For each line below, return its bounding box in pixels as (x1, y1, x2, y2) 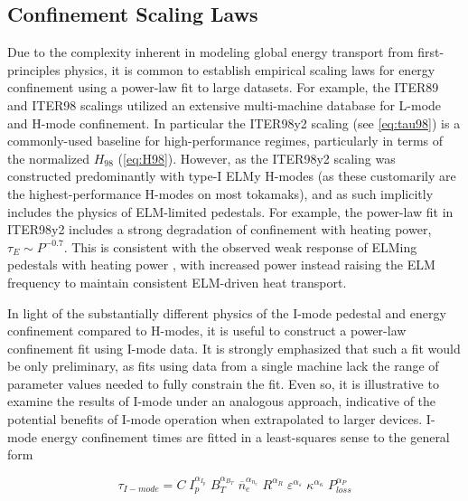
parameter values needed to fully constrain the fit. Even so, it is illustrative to (7, 373, 439, 392)
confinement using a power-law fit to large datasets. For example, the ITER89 (7, 78, 439, 97)
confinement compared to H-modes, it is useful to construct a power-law (7, 321, 407, 340)
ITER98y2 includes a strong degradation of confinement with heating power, (7, 220, 432, 239)
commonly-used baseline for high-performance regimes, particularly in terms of (7, 131, 444, 150)
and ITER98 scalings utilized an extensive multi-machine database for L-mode (7, 95, 442, 114)
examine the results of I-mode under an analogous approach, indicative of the (7, 392, 436, 411)
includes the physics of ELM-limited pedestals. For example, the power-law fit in (7, 202, 454, 221)
